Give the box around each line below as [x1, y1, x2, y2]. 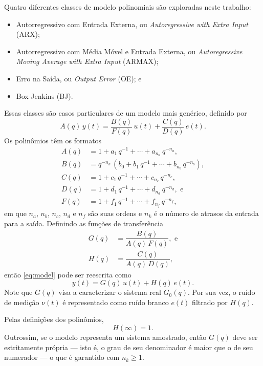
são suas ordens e [88, 208, 142, 219]
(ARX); [16, 29, 40, 39]
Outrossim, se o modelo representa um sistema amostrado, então [4, 332, 207, 342]
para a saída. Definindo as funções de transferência [4, 218, 163, 228]
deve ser [232, 332, 258, 342]
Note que [4, 287, 33, 297]
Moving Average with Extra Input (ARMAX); [16, 56, 159, 67]
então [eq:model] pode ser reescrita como [4, 269, 131, 279]
